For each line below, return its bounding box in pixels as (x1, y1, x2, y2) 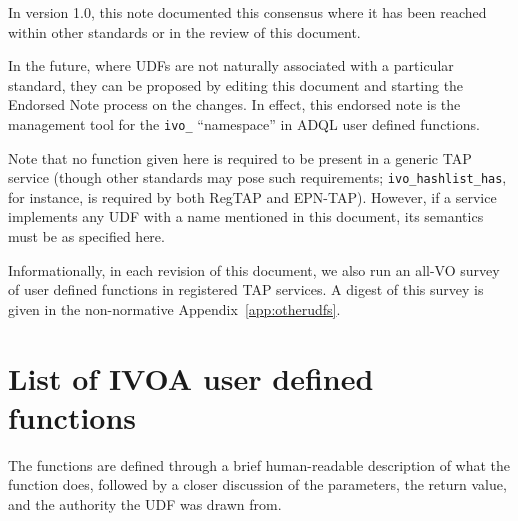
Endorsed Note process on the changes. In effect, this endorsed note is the (8, 94, 461, 115)
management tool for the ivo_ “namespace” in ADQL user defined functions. (8, 113, 480, 134)
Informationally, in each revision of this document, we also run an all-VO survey (8, 259, 500, 280)
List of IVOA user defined (8, 357, 374, 398)
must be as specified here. (8, 226, 165, 247)
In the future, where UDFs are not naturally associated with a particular (8, 55, 454, 76)
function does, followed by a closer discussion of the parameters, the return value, (8, 474, 507, 495)
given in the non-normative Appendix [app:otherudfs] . (8, 298, 341, 319)
